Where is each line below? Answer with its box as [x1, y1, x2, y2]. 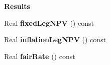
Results [4, 1, 30, 11]
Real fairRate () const [4, 51, 75, 61]
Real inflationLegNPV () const [4, 34, 106, 45]
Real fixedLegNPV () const [4, 17, 94, 28]
